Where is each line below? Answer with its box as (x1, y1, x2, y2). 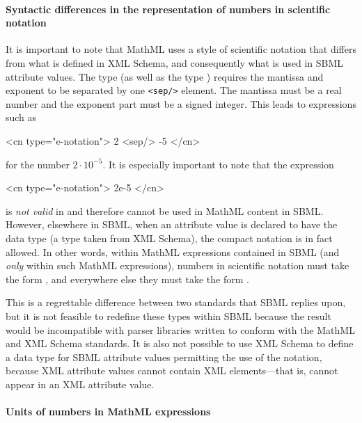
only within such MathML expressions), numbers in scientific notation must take (6, 258, 349, 273)
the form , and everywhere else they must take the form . (6, 271, 249, 286)
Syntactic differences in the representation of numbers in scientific (6, 1, 331, 16)
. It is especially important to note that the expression (102, 157, 334, 171)
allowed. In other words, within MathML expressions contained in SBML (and (6, 244, 340, 259)
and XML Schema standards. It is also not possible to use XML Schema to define (6, 336, 354, 351)
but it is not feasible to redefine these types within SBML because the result (6, 308, 331, 323)
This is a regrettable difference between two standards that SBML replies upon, (6, 295, 346, 310)
